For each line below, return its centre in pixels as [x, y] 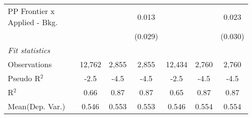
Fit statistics [29, 50]
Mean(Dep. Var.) [37, 106]
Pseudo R [24, 78]
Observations [30, 64]
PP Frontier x [31, 11]
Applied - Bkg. [33, 22]
